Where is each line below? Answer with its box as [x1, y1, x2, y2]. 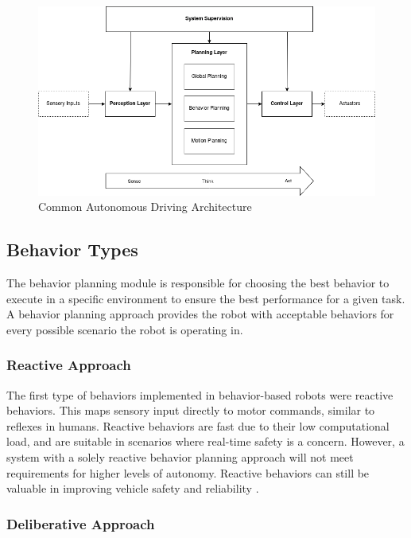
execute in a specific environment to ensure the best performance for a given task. [6, 290, 405, 306]
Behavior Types [6, 237, 138, 262]
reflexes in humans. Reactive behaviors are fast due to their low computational [6, 417, 390, 434]
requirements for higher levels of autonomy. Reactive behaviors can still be [6, 464, 370, 481]
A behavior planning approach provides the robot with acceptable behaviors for [6, 306, 394, 322]
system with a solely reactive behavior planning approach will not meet [6, 449, 354, 466]
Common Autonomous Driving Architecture [38, 198, 252, 215]
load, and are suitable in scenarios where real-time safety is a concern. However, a [6, 433, 405, 450]
